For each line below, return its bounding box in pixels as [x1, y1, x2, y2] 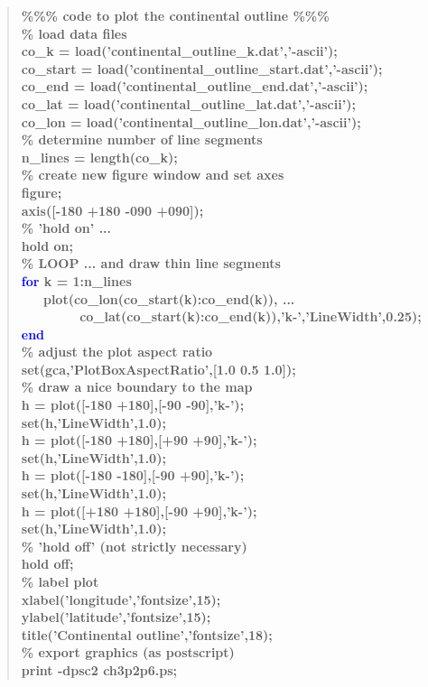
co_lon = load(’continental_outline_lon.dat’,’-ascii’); [21, 112, 361, 131]
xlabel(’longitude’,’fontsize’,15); [21, 590, 221, 608]
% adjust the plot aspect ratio [21, 342, 213, 361]
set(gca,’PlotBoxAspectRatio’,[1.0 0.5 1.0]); [21, 359, 296, 378]
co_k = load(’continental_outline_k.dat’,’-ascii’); [21, 42, 338, 60]
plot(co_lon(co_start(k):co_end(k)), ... [42, 289, 295, 308]
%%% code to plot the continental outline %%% [21, 6, 330, 24]
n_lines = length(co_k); [21, 147, 178, 166]
